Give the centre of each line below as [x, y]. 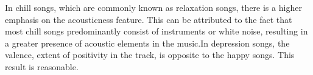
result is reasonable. [42, 66]
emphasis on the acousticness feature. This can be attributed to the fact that [149, 19]
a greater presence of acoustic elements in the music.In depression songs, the [147, 43]
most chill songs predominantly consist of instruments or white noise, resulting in [156, 31]
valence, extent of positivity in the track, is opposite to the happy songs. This [150, 55]
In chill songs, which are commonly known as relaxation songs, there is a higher [153, 7]
